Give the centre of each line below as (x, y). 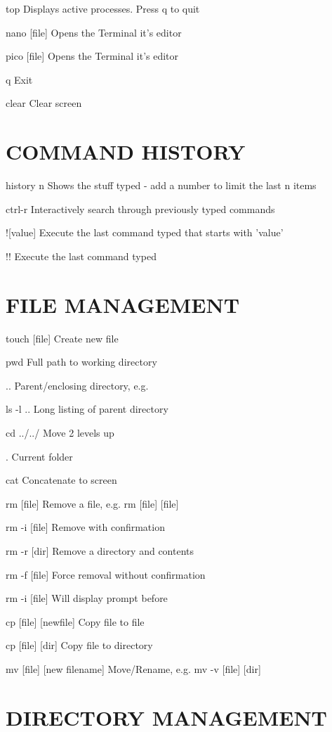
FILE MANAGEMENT (123, 304)
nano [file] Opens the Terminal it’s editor (94, 32)
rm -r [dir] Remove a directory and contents (100, 550)
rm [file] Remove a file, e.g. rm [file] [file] (92, 503)
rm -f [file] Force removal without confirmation (106, 574)
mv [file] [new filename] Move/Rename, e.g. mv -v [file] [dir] (133, 668)
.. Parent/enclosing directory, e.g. (77, 385)
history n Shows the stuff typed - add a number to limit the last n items (161, 185)
